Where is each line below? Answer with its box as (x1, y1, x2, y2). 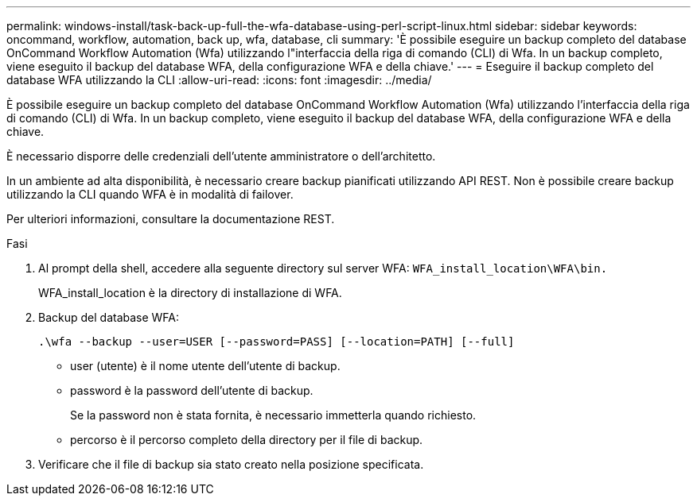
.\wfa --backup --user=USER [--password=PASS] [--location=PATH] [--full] (38, 335, 515, 348)
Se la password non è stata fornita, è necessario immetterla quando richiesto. (70, 408, 477, 422)
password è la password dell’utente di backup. (70, 384, 313, 397)
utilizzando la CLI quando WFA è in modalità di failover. (6, 187, 294, 201)
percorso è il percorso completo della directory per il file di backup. (70, 433, 423, 446)
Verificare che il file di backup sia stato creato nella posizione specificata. (38, 458, 424, 471)
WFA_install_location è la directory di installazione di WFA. (38, 286, 342, 299)
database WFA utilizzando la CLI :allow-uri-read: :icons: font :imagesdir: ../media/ (6, 73, 432, 87)
